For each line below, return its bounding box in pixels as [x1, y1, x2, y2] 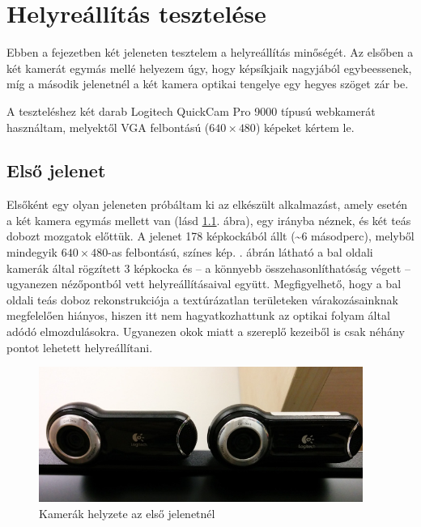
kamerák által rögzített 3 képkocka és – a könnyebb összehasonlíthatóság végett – [6, 259, 410, 276]
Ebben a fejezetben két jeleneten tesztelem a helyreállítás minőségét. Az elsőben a [6, 44, 414, 61]
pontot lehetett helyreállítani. [6, 338, 153, 355]
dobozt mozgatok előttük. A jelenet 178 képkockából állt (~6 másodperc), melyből [6, 227, 415, 244]
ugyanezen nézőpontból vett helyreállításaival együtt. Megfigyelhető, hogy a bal [6, 275, 402, 292]
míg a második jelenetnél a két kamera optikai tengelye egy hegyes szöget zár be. [6, 75, 409, 92]
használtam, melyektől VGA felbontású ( [6, 118, 210, 135]
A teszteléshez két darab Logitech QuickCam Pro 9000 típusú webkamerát [6, 102, 376, 119]
